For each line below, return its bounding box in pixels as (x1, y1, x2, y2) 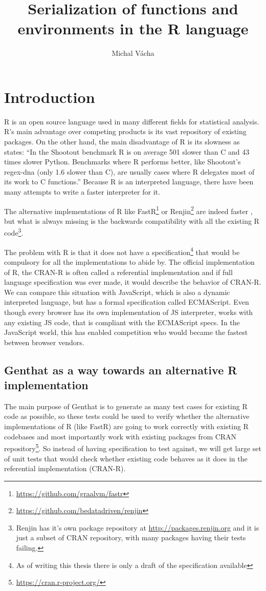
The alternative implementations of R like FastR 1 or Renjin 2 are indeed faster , (4, 204, 253, 216)
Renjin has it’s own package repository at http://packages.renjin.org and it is (16, 522, 259, 533)
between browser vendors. (4, 336, 84, 347)
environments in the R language (17, 18, 249, 39)
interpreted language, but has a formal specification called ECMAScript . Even (4, 297, 249, 307)
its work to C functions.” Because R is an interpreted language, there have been (4, 176, 254, 187)
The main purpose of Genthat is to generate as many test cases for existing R (4, 400, 248, 411)
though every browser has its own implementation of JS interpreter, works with (4, 306, 253, 317)
